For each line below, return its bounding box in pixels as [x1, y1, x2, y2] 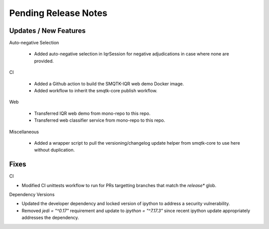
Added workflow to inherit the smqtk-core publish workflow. [34, 88, 158, 94]
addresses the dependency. [21, 215, 79, 221]
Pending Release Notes [9, 7, 108, 18]
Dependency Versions [9, 192, 55, 198]
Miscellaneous [9, 129, 39, 135]
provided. [34, 58, 54, 64]
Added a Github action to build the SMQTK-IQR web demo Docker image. [34, 80, 184, 87]
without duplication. [34, 147, 75, 153]
